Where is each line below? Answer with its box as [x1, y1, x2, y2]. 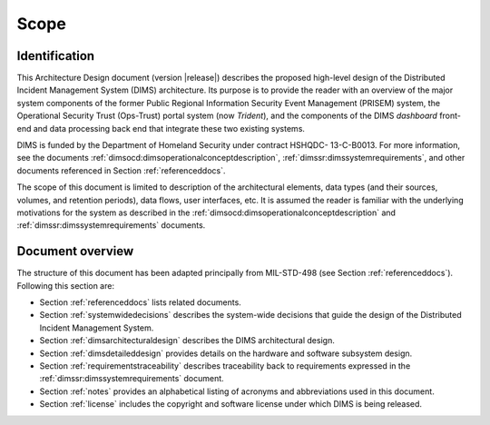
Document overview [16, 243, 134, 259]
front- [438, 110, 462, 122]
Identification [16, 48, 95, 64]
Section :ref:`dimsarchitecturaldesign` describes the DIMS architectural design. [39, 335, 335, 346]
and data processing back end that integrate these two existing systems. [33, 123, 306, 133]
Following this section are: [16, 280, 115, 291]
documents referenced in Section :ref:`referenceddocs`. [16, 164, 226, 176]
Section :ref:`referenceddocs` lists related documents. [39, 297, 242, 308]
